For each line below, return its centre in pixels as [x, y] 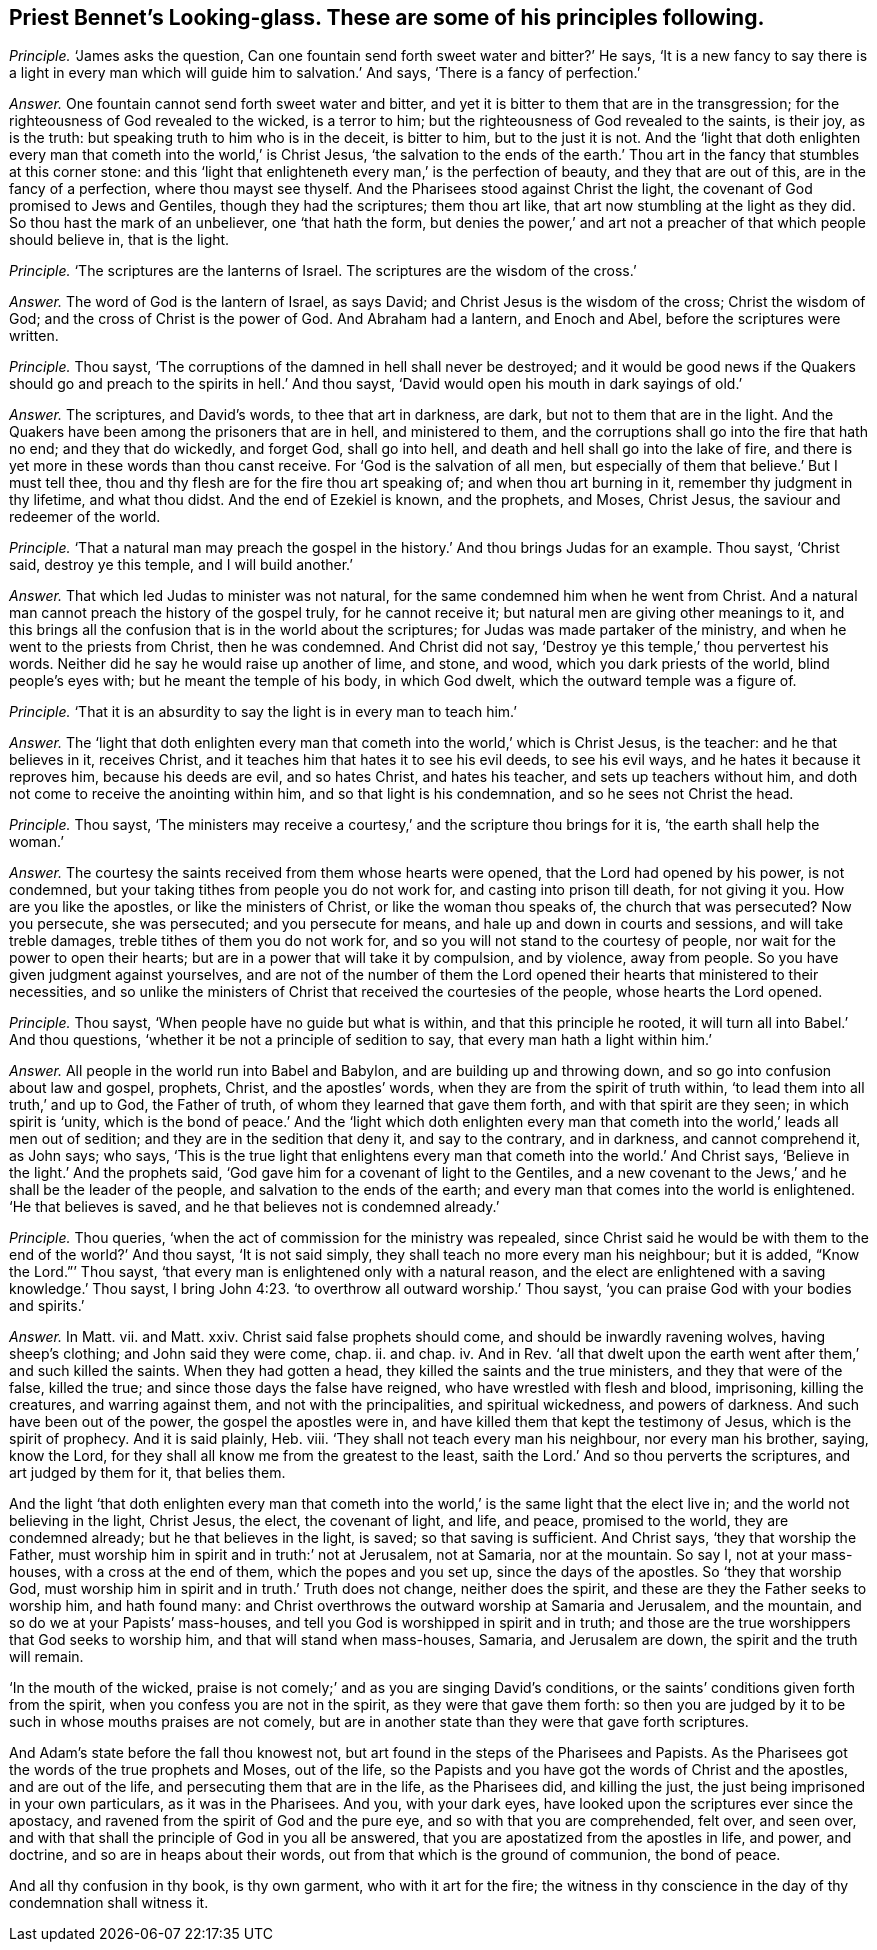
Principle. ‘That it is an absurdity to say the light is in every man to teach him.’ [263, 712]
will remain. [46, 1657]
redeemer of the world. [85, 517]
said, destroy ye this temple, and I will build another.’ [181, 565]
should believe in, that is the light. [119, 240]
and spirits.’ [47, 1306]
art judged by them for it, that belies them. [147, 1473]
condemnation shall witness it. [109, 1903]
